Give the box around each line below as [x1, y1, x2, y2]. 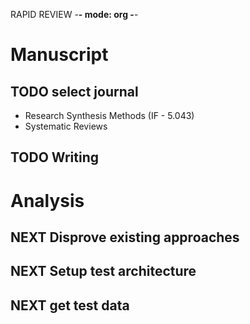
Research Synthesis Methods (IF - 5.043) [24, 110, 195, 121]
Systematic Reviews [24, 120, 108, 132]
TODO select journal [10, 83, 139, 100]
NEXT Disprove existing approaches [10, 229, 240, 246]
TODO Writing [10, 149, 99, 166]
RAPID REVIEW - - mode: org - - [10, 9, 139, 20]
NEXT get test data [10, 297, 130, 314]
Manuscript [10, 44, 109, 66]
